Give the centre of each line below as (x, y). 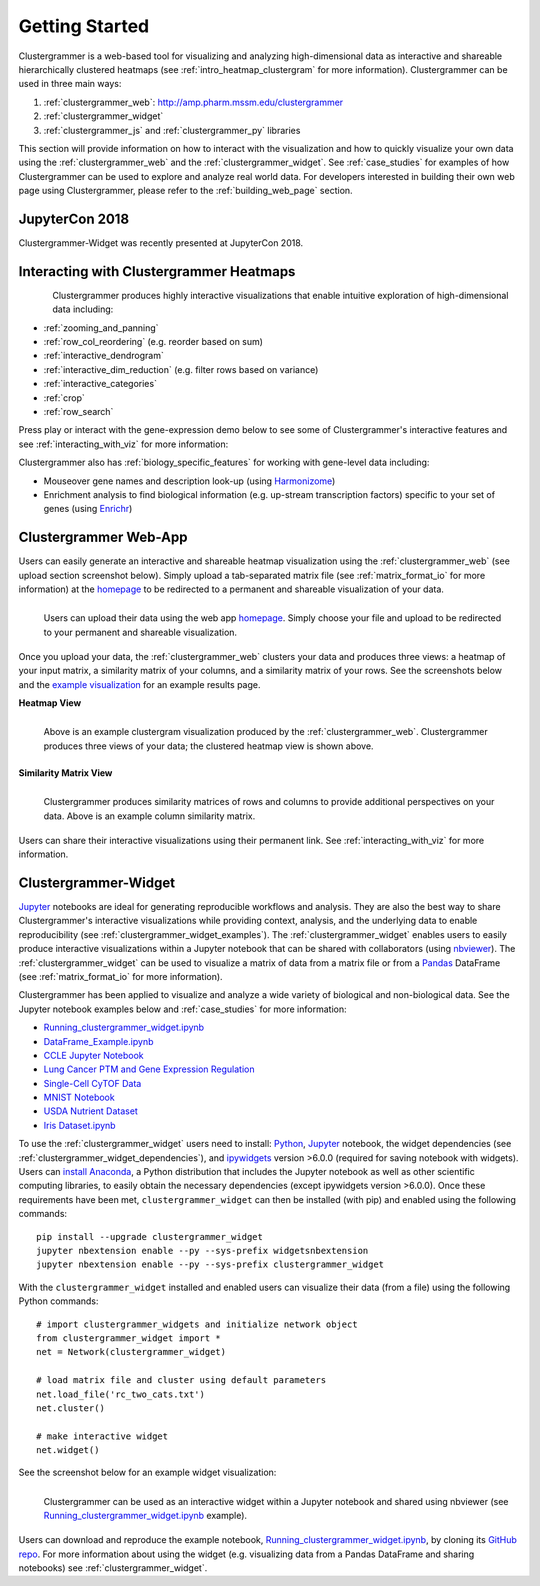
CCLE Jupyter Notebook (93, 1055)
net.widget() (68, 1450)
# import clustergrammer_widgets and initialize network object (197, 1324)
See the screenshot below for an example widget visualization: (147, 1472)
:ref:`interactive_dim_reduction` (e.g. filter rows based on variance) (181, 369)
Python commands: (58, 1301)
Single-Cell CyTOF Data (92, 1083)
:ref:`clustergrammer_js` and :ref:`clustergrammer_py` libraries (172, 130)
